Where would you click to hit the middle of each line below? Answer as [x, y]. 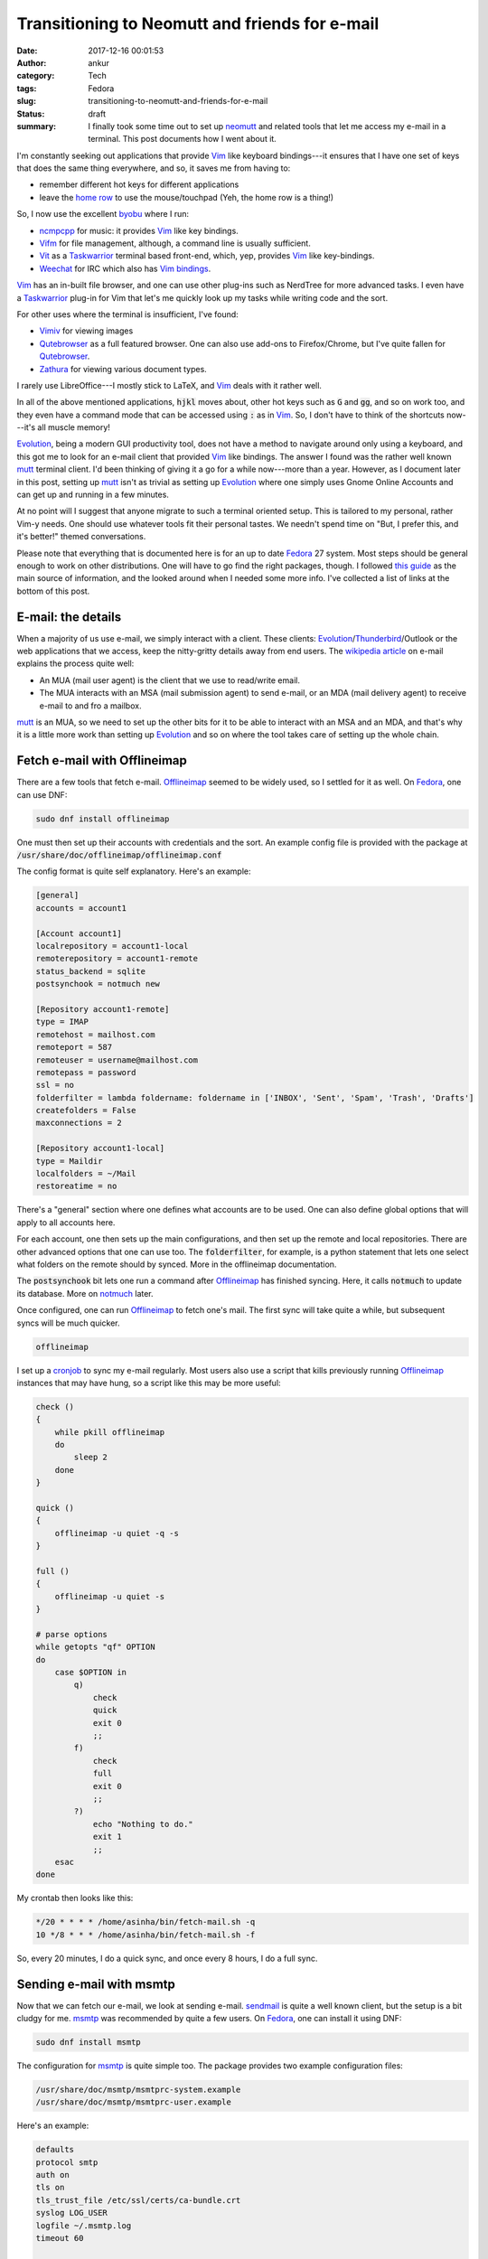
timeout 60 [60, 2238]
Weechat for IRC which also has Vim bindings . [125, 268]
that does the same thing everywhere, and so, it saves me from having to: [154, 168]
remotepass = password [86, 1072]
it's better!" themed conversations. [81, 537]
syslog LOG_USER [72, 2213]
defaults [55, 2150]
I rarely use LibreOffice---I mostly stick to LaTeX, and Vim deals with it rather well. [169, 385]
